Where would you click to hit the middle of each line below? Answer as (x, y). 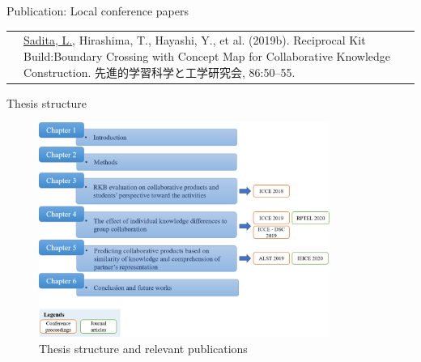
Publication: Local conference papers (98, 11)
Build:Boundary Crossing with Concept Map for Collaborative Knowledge (207, 55)
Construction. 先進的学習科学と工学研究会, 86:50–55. (159, 72)
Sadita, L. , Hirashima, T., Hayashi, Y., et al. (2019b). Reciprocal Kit (195, 40)
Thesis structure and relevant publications (143, 348)
